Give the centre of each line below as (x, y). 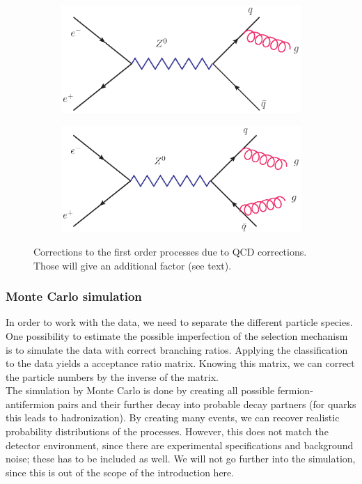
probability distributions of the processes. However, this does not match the (167, 431)
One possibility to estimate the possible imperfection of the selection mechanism (177, 335)
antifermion (30, 404)
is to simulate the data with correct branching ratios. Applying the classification (177, 349)
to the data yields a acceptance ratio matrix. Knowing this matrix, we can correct (180, 363)
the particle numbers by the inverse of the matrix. (112, 376)
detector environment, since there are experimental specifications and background (180, 445)
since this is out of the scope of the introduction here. (120, 472)
